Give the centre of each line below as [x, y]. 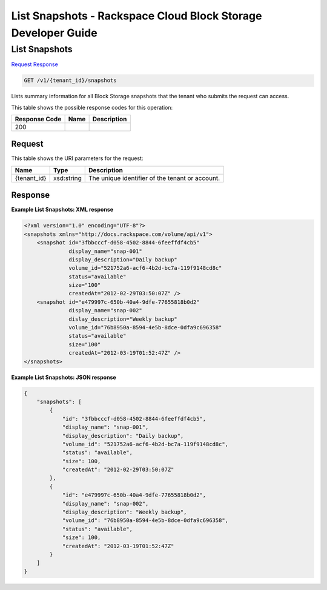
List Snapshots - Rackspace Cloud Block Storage [137, 16]
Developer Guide [54, 33]
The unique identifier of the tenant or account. [154, 178]
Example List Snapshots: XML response [62, 210]
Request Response [35, 64]
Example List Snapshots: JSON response [64, 377]
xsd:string [67, 178]
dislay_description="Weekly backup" [123, 319]
